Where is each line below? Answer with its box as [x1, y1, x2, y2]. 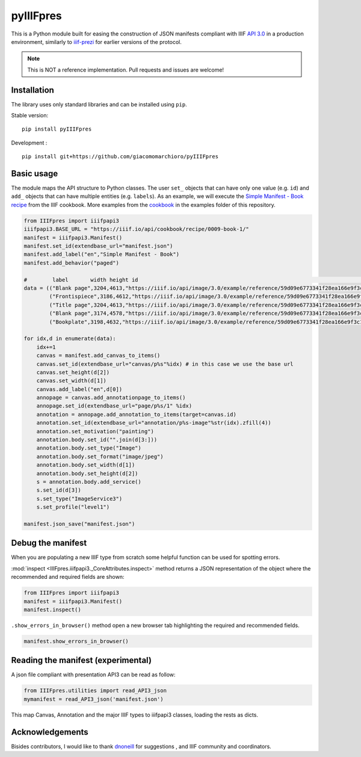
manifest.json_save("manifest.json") [23, 521, 135, 527]
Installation [11, 85, 54, 95]
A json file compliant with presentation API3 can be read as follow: [11, 671, 176, 678]
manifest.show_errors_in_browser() [23, 638, 129, 644]
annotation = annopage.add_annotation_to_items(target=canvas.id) [36, 411, 237, 418]
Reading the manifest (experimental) [11, 655, 152, 666]
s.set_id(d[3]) [36, 487, 81, 493]
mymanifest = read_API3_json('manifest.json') [23, 696, 164, 702]
